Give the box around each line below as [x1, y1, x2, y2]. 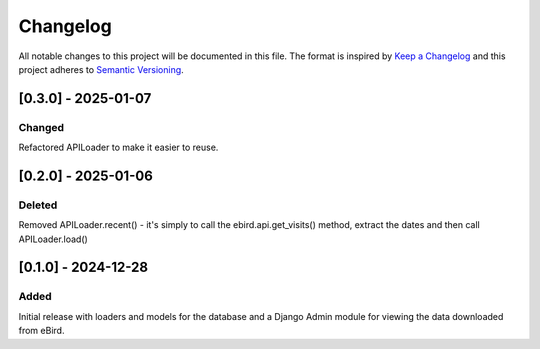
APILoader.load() [18, 233, 89, 245]
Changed [18, 120, 65, 134]
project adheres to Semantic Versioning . [18, 63, 184, 75]
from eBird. [18, 325, 65, 337]
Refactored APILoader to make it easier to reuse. [18, 141, 219, 154]
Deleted [18, 198, 58, 212]
